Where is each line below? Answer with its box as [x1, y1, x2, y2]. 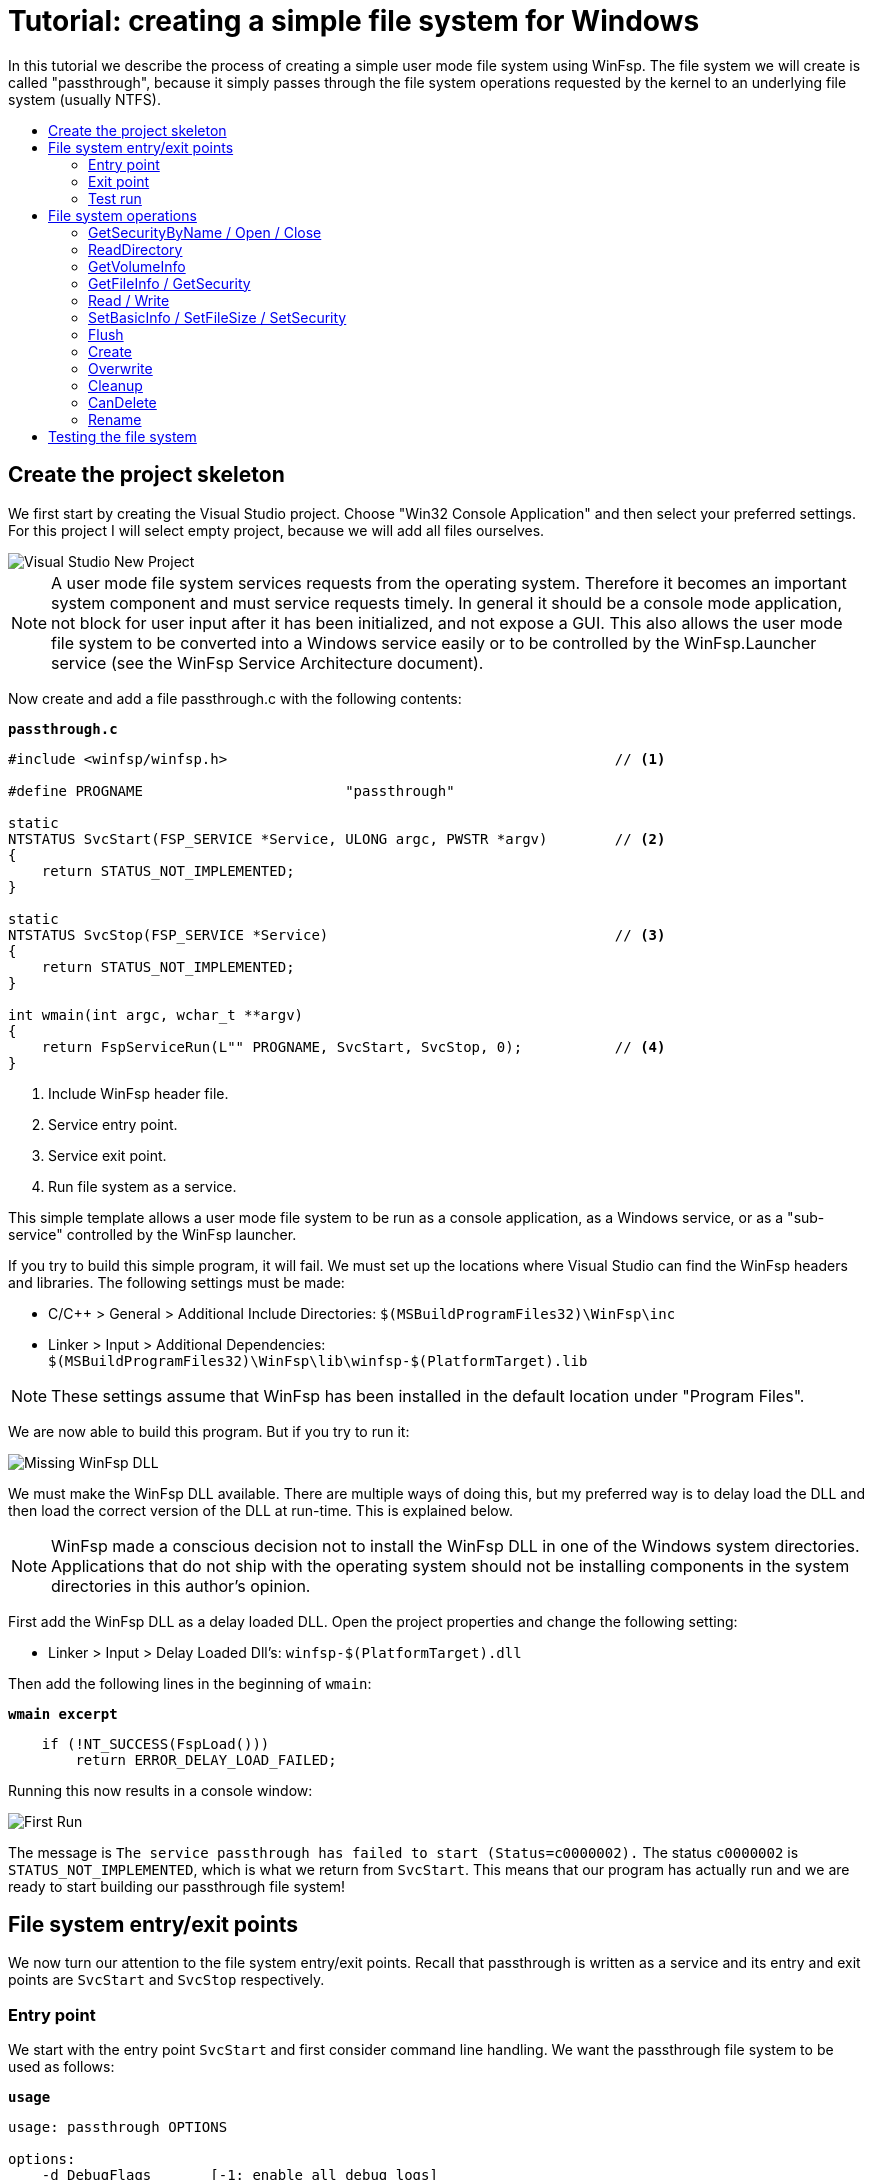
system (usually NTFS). [8, 90, 161, 108]
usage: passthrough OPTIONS [8, 2119, 228, 2136]
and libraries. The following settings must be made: [8, 1273, 345, 1291]
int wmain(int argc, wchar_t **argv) [8, 1006, 304, 1023]
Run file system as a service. [48, 1177, 237, 1195]
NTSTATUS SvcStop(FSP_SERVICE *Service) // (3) [8, 926, 666, 943]
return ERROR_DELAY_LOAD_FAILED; [75, 1751, 337, 1768]
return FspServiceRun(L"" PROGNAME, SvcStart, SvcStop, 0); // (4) [41, 1038, 666, 1055]
